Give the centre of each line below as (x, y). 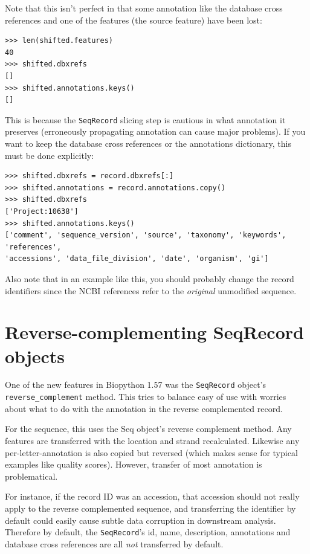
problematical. (31, 476)
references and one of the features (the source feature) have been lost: (134, 20)
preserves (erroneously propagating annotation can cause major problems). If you (155, 131)
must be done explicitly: (50, 155)
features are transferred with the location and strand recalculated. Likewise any (152, 440)
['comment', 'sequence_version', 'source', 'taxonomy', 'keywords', (146, 235)
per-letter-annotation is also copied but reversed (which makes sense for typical (151, 452)
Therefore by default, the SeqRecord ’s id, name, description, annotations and (148, 532)
